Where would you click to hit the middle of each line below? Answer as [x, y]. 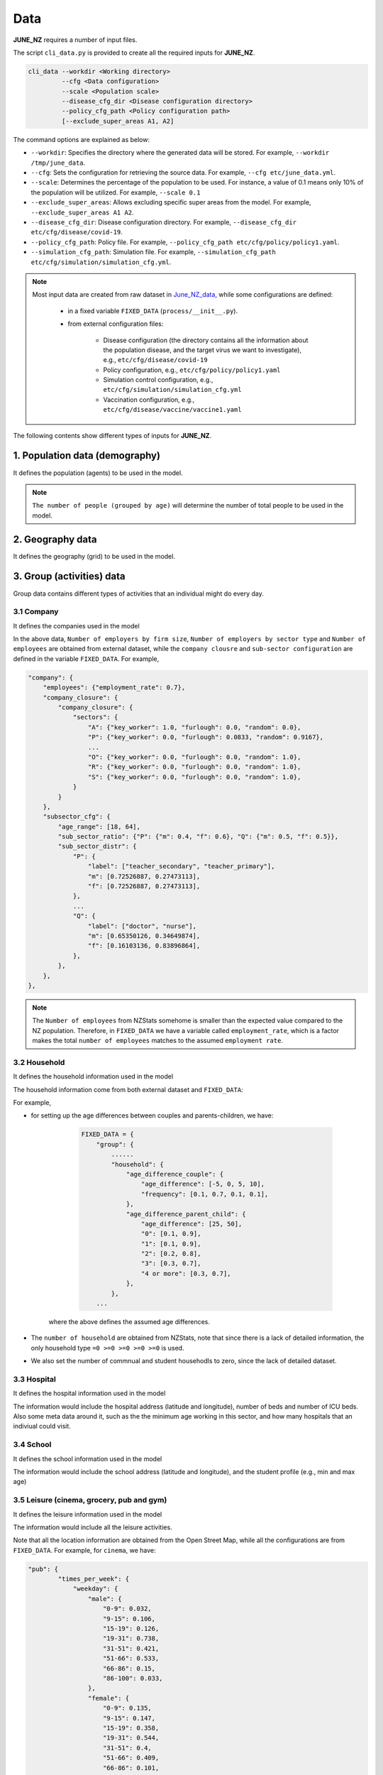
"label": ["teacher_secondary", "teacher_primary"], [181, 867]
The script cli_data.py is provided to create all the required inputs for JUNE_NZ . [134, 53]
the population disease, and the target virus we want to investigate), [202, 350]
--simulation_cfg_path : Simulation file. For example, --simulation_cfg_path [153, 252]
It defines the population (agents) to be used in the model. [98, 473]
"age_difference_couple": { [174, 1174]
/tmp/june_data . [58, 163]
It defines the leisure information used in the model [88, 1514]
